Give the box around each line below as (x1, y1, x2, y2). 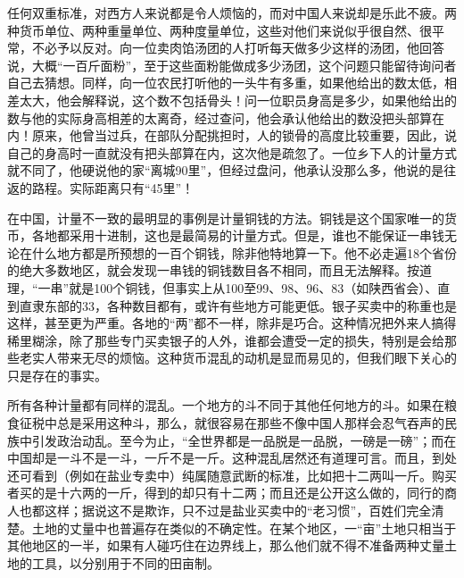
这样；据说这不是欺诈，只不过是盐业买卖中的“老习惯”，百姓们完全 (44, 501, 432, 520)
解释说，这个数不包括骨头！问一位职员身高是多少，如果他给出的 (81, 90, 457, 109)
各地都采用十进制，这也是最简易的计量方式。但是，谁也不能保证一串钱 (31, 226, 444, 245)
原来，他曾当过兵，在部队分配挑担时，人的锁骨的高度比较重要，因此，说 (31, 126, 457, 145)
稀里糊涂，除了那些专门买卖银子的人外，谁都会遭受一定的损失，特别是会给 (7, 331, 444, 349)
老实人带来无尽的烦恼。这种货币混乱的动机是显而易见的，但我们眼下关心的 (19, 348, 457, 367)
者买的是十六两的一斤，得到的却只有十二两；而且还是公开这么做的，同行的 (7, 483, 444, 502)
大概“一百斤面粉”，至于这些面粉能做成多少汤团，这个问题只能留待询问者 (31, 55, 457, 74)
